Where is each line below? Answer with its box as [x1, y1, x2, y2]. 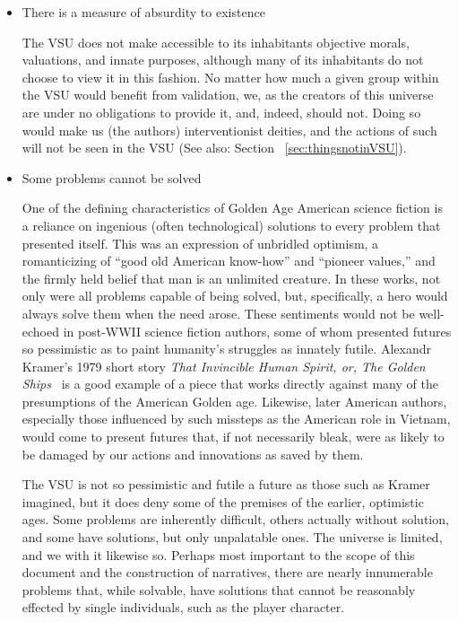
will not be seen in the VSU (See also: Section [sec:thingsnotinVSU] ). [22, 138, 407, 157]
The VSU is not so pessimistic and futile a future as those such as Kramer [22, 475, 430, 494]
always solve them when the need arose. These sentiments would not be [22, 303, 415, 322]
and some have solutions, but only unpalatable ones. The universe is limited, [22, 528, 443, 547]
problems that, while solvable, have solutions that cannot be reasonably [22, 580, 416, 599]
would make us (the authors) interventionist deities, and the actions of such [22, 120, 437, 139]
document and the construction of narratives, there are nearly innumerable [22, 563, 433, 582]
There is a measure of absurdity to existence [22, 3, 265, 21]
